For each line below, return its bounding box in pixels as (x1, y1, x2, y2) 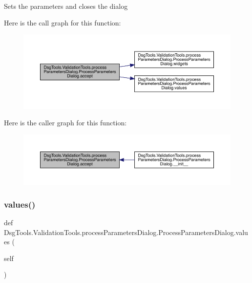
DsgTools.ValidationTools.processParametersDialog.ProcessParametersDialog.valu (4, 227, 248, 237)
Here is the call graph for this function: (4, 17, 121, 27)
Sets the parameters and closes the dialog (4, 1, 128, 11)
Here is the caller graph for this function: (4, 118, 127, 128)
